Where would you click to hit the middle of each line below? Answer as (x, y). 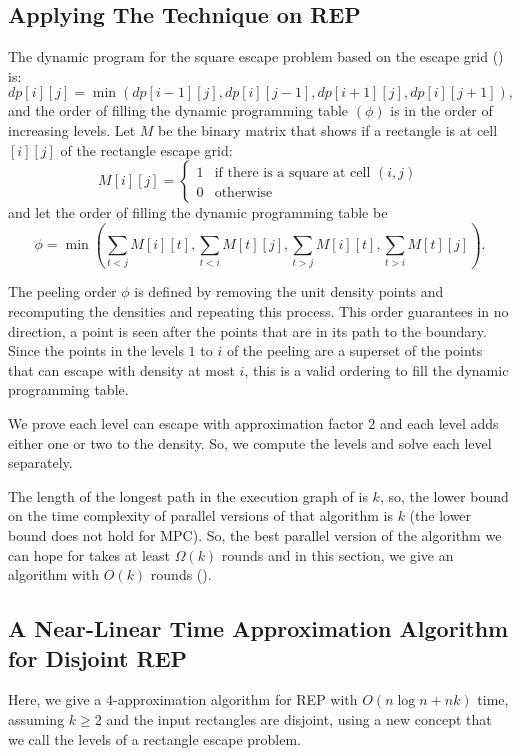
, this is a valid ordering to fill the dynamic (376, 369)
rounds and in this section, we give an (337, 554)
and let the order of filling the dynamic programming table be (198, 212)
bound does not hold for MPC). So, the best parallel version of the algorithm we (255, 535)
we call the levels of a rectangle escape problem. (155, 738)
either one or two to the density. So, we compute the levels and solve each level (250, 442)
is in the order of (441, 110)
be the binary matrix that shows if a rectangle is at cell (328, 129)
